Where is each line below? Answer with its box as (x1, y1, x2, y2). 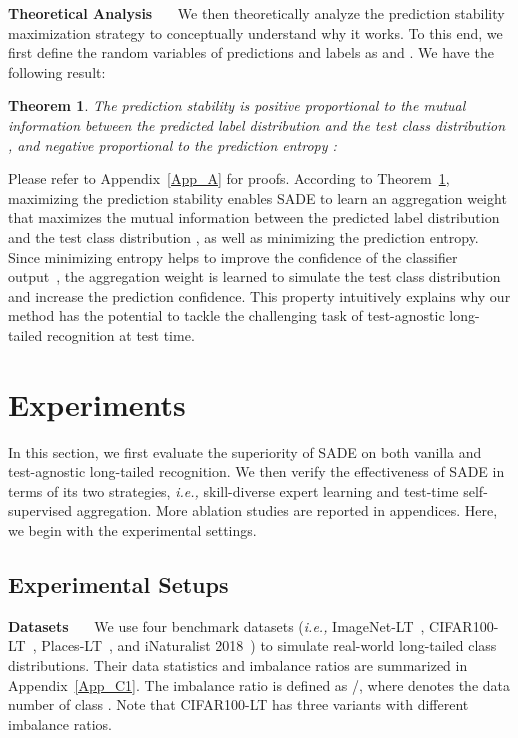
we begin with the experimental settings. (8, 520, 257, 540)
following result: (8, 61, 106, 82)
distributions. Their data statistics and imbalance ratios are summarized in (8, 654, 468, 675)
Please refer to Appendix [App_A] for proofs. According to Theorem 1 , (8, 168, 450, 189)
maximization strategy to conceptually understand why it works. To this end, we (8, 22, 503, 43)
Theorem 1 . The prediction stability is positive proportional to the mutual (8, 95, 466, 116)
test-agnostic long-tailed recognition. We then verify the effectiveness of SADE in (8, 461, 505, 482)
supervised (8, 500, 72, 521)
